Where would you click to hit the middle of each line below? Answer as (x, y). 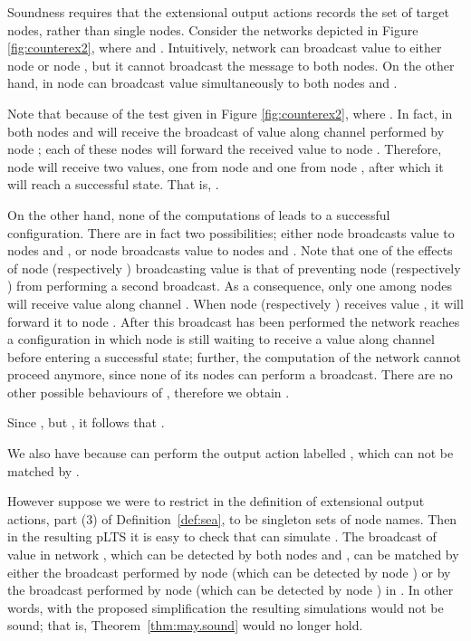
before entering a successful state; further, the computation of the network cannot (235, 356)
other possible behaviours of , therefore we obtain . (149, 392)
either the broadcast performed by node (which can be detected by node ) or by (229, 572)
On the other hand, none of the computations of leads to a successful (199, 214)
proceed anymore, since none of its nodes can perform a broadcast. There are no (230, 374)
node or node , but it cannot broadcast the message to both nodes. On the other (231, 65)
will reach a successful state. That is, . (113, 184)
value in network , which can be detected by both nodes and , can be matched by (233, 555)
